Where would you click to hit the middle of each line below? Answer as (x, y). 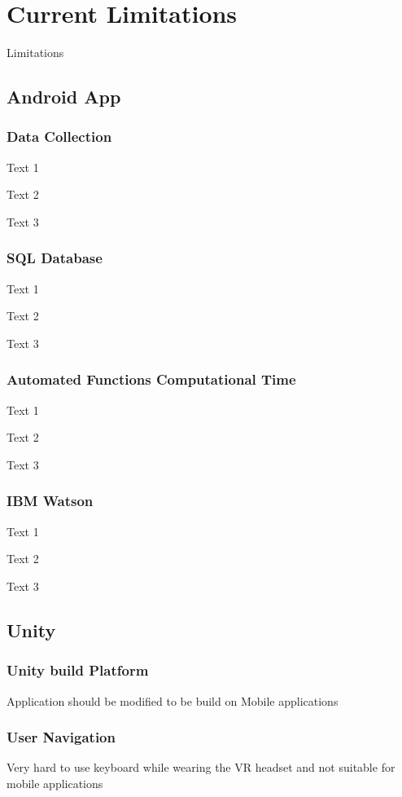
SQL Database (55, 258)
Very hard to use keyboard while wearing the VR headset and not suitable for (201, 767)
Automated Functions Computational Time (151, 379)
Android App (64, 97)
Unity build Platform (78, 670)
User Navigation (61, 737)
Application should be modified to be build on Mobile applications (173, 700)
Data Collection (59, 137)
